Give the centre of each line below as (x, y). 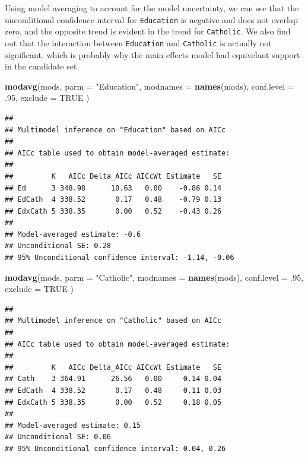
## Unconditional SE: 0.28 (58, 246)
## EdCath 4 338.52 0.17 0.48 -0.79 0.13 (113, 200)
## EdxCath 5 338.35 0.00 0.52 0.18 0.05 (113, 402)
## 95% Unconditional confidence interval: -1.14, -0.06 (120, 258)
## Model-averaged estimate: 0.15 (73, 425)
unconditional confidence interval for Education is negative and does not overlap (151, 19)
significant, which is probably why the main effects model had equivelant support (153, 54)
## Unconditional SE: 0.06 (58, 437)
